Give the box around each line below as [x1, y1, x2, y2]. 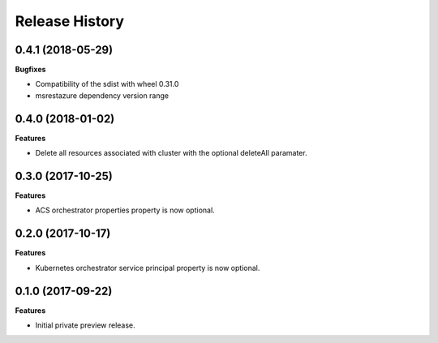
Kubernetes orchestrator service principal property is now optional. [35, 263, 260, 272]
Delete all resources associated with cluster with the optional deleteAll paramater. [35, 148, 307, 158]
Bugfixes [15, 65, 46, 75]
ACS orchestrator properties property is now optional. [35, 205, 215, 215]
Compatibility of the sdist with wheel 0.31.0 [35, 79, 179, 89]
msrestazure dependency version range [35, 90, 170, 101]
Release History [15, 12, 125, 30]
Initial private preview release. [35, 320, 135, 330]
